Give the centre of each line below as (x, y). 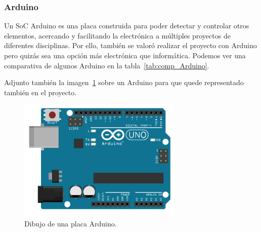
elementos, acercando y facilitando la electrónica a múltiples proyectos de (117, 35)
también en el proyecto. (40, 92)
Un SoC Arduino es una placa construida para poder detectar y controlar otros (127, 26)
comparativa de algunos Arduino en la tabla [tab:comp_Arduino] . (107, 65)
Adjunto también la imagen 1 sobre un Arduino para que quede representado (124, 82)
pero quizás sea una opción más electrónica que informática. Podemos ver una (125, 55)
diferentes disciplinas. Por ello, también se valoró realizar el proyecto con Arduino (130, 45)
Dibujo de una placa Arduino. (71, 224)
